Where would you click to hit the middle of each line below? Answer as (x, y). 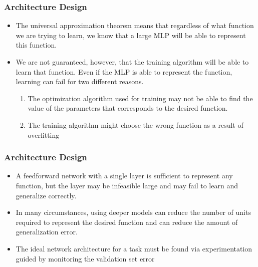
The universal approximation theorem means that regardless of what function (135, 25)
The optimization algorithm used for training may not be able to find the (140, 98)
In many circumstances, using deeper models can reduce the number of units (133, 212)
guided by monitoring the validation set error (85, 258)
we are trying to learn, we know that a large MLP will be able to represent (131, 35)
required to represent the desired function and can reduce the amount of (127, 222)
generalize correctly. (46, 195)
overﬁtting (44, 135)
